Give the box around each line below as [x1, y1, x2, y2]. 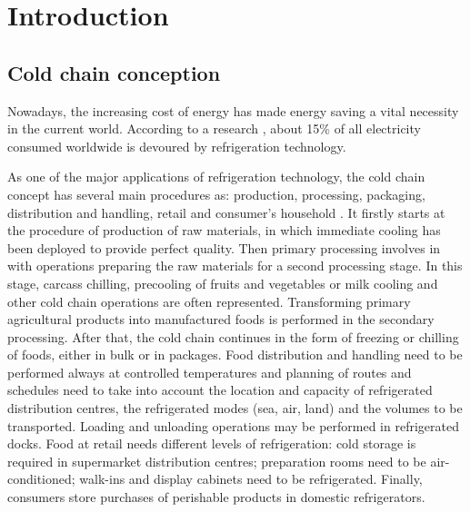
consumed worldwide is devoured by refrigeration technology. [7, 136, 346, 155]
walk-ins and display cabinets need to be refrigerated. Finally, [79, 469, 423, 488]
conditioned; [7, 469, 75, 488]
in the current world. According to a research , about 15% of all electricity [7, 119, 421, 138]
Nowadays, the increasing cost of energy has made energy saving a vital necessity [7, 101, 459, 120]
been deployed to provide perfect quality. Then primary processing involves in [7, 238, 441, 257]
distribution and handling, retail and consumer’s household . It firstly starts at [7, 202, 445, 222]
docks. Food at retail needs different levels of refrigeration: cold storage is [7, 434, 416, 453]
